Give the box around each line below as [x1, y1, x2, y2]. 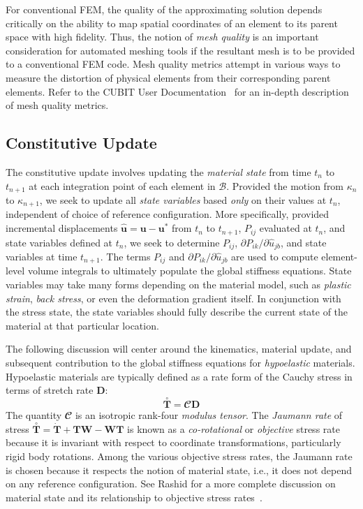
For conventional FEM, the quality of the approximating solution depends [6, 2, 323, 16]
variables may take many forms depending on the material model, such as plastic [6, 277, 351, 291]
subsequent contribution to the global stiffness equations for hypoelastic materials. [6, 355, 355, 369]
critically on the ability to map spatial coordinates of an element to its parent [6, 15, 338, 30]
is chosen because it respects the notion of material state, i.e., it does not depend [6, 462, 353, 477]
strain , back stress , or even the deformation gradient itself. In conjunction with [6, 290, 341, 305]
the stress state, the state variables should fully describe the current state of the [6, 304, 348, 319]
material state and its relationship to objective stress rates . [6, 489, 262, 504]
